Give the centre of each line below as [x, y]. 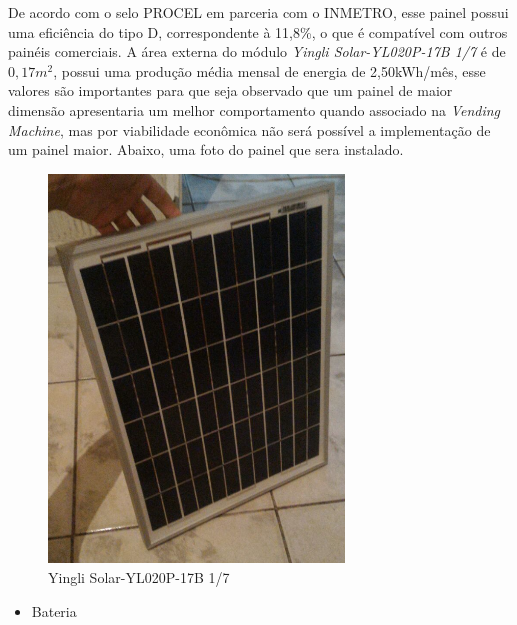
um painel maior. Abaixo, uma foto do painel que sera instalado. [206, 149]
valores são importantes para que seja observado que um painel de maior [230, 90]
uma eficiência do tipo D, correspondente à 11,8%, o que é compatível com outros [258, 31]
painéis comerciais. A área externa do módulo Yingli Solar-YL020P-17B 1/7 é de [257, 51]
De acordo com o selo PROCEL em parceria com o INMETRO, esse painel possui [258, 12]
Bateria [54, 610]
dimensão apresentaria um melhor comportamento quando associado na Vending [254, 109]
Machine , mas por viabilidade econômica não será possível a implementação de [249, 129]
